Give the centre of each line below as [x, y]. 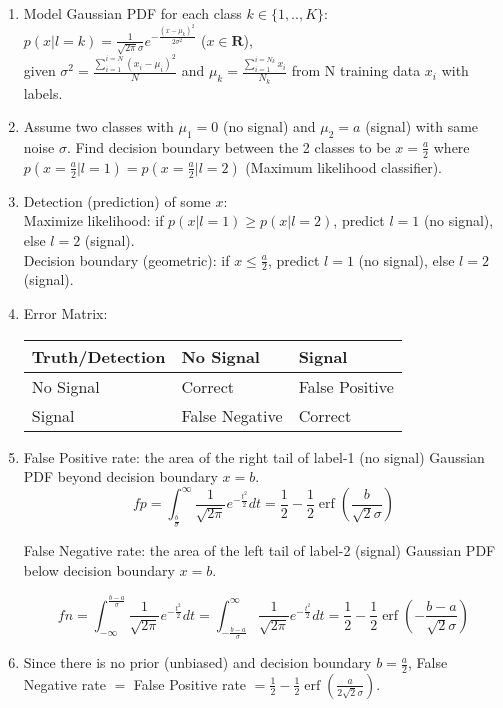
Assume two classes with [98, 126]
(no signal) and [269, 126]
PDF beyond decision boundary [120, 476]
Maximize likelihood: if [93, 220]
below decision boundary [99, 570]
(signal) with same [422, 126]
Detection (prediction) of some [117, 200]
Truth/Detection [98, 356]
